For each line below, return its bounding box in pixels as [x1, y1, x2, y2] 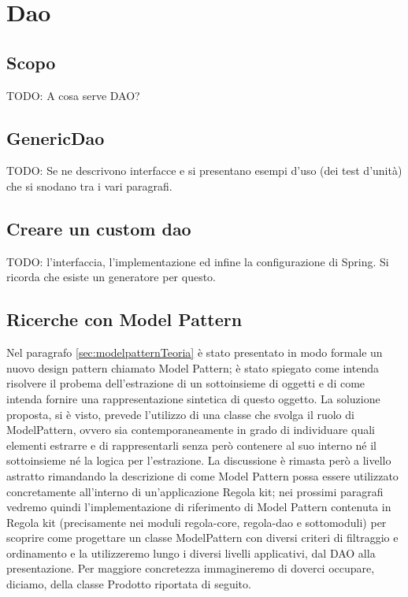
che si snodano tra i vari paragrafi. [6, 177, 172, 194]
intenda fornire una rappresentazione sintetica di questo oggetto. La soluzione [6, 390, 380, 406]
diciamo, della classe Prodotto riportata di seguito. [6, 576, 251, 592]
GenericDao [6, 125, 105, 150]
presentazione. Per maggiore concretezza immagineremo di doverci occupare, [6, 560, 375, 577]
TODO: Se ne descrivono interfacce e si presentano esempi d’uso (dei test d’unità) [6, 162, 402, 179]
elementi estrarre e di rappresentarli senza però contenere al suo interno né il [6, 436, 377, 453]
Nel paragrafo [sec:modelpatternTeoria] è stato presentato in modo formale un [6, 344, 383, 361]
